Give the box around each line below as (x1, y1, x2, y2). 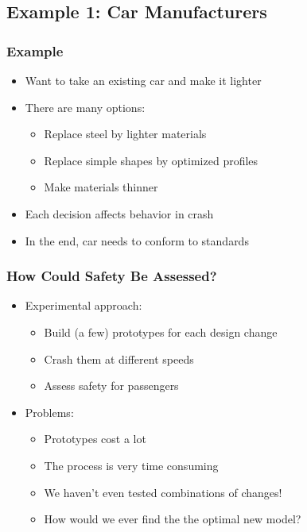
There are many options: (25, 98, 146, 115)
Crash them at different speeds (44, 350, 194, 367)
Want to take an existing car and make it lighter (25, 72, 262, 88)
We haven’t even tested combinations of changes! (44, 484, 282, 500)
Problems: (25, 403, 74, 420)
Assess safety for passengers (44, 377, 179, 394)
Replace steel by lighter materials (44, 125, 207, 142)
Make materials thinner (44, 179, 158, 195)
